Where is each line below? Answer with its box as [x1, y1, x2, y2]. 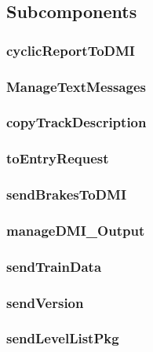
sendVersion [6, 292, 84, 312]
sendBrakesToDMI [6, 185, 127, 204]
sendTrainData [6, 256, 102, 276]
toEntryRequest [6, 148, 109, 168]
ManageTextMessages [6, 76, 146, 96]
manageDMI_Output [6, 220, 145, 240]
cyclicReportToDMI [6, 40, 135, 60]
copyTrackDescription [6, 112, 147, 132]
